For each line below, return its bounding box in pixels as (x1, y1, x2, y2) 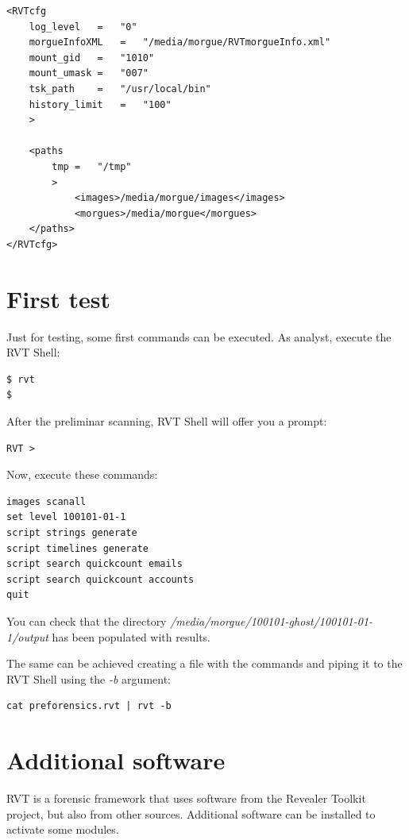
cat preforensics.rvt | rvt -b (6, 700, 172, 712)
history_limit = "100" (29, 98, 172, 110)
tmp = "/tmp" (52, 160, 132, 172)
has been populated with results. (52, 628, 211, 645)
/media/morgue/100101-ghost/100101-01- (170, 612, 373, 629)
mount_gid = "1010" (29, 52, 155, 64)
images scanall (6, 495, 87, 507)
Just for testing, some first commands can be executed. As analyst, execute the (6, 328, 392, 345)
